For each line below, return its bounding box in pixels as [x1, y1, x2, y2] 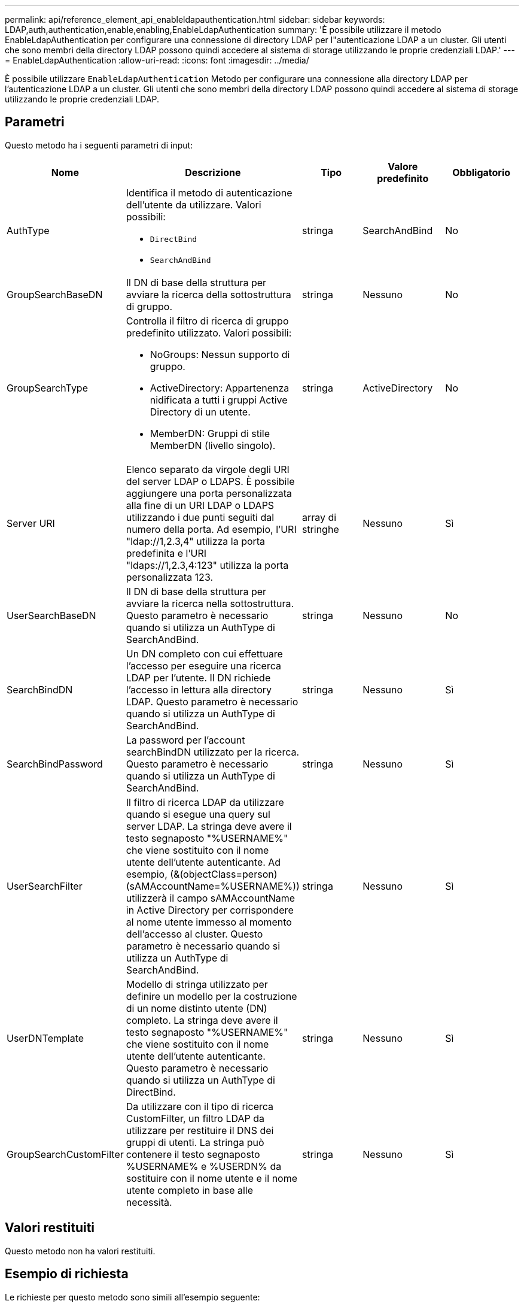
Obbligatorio [452, 166, 511, 178]
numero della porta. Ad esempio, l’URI [126, 523, 297, 535]
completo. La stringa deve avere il [126, 1014, 278, 1026]
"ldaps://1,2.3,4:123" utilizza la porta [126, 559, 289, 571]
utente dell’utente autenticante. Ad [126, 856, 281, 868]
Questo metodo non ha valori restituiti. [5, 1245, 156, 1256]
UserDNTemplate [7, 1032, 84, 1044]
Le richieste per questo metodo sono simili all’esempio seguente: [5, 1291, 260, 1302]
